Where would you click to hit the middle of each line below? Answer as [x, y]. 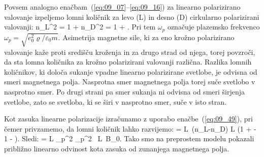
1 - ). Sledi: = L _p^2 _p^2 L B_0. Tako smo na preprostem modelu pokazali [129, 138]
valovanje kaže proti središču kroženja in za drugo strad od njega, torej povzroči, [130, 52]
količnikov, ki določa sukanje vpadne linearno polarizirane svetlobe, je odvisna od [131, 71]
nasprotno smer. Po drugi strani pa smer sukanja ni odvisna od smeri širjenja [125, 91]
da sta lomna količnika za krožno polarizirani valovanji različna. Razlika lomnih [128, 62]
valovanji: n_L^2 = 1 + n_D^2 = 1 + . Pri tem [80, 27]
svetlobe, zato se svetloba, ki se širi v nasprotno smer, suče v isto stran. [115, 101]
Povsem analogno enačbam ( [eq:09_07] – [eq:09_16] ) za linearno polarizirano [122, 7]
